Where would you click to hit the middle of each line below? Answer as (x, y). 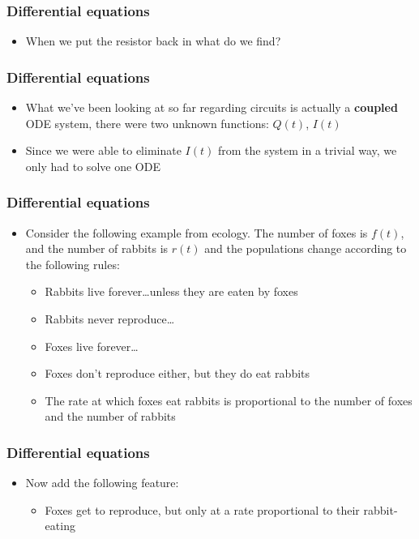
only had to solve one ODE (93, 166)
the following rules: (73, 264)
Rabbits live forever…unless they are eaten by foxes (171, 291)
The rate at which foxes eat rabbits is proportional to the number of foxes (229, 400)
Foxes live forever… (92, 346)
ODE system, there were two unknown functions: (147, 123)
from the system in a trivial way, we (307, 150)
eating (60, 526)
